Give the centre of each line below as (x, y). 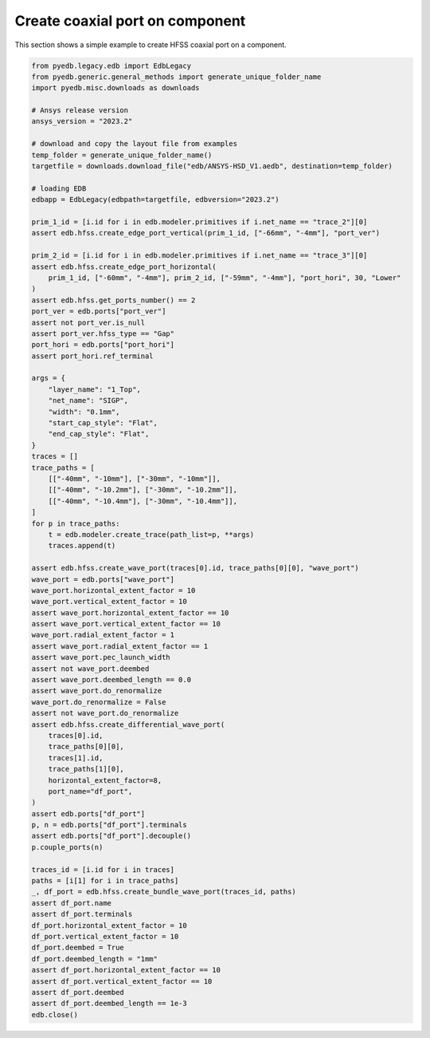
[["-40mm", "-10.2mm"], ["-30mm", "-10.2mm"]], (143, 490)
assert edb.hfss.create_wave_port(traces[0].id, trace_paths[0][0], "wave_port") (195, 568)
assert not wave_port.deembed (90, 669)
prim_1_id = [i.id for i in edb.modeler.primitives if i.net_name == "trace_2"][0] (199, 222)
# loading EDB (59, 188)
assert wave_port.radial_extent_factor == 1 (120, 646)
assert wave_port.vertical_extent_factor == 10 (126, 624)
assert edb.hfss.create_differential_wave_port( (128, 724)
